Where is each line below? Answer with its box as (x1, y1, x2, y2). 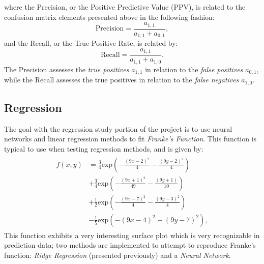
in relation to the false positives (145, 64, 243, 74)
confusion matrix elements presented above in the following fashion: (4, 11, 215, 22)
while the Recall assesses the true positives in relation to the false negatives (4, 74, 239, 85)
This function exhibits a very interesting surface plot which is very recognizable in (4, 229, 260, 240)
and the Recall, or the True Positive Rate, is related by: (4, 38, 178, 48)
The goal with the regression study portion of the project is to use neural (4, 123, 232, 134)
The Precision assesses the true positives (4, 64, 129, 74)
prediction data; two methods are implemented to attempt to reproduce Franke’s (4, 240, 256, 250)
